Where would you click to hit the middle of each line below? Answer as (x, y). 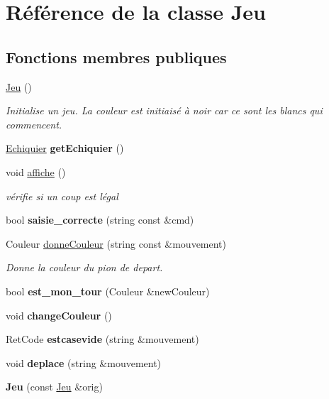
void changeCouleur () (59, 315)
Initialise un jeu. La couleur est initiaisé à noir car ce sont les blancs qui (164, 110)
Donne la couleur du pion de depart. (84, 267)
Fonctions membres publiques (116, 56)
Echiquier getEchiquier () (65, 148)
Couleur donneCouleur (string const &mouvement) (116, 243)
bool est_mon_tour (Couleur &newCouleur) (108, 291)
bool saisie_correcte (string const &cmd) (100, 220)
